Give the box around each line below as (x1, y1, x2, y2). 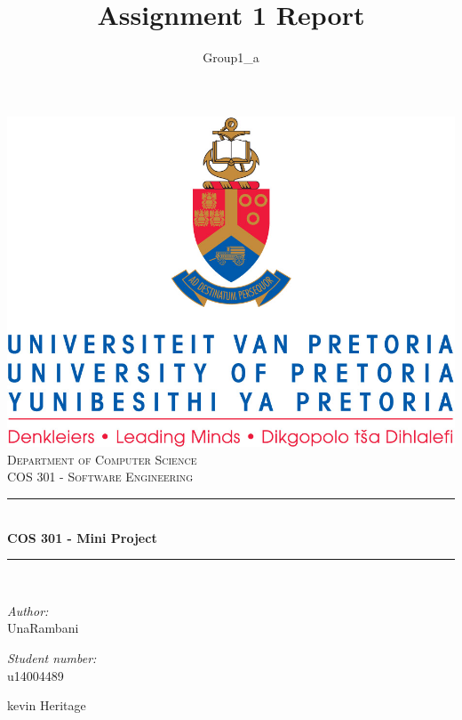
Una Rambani (7, 619, 79, 637)
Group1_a (203, 48, 259, 67)
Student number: (7, 649, 97, 667)
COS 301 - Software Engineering (7, 467, 194, 486)
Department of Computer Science (7, 449, 197, 468)
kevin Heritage (7, 696, 86, 715)
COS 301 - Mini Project (7, 528, 157, 546)
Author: (7, 601, 49, 619)
